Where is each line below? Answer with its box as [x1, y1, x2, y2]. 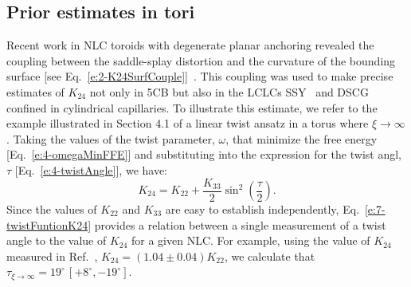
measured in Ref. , [6, 247, 98, 264]
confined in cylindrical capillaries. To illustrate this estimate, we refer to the [6, 99, 378, 116]
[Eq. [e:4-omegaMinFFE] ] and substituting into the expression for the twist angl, [6, 146, 401, 163]
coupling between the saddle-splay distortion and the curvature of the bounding [6, 52, 396, 69]
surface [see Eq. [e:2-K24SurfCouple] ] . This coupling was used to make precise [6, 68, 393, 85]
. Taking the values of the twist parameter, [6, 130, 215, 147]
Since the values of [6, 201, 97, 218]
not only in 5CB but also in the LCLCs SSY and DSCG [89, 83, 369, 100]
